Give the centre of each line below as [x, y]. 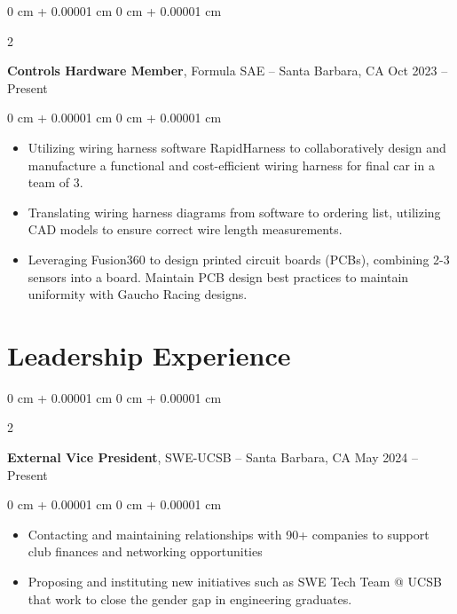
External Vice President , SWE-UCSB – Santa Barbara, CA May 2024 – [213, 457]
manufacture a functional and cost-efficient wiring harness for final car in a [231, 165]
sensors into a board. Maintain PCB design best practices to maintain [218, 276]
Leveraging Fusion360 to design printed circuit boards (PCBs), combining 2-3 [239, 259]
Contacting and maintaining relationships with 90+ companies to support [228, 534]
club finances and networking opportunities [145, 551]
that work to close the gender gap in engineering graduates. [190, 598]
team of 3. [55, 182]
